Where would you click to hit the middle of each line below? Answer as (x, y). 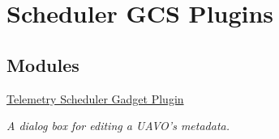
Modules (43, 64)
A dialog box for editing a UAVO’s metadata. (118, 126)
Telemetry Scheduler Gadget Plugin (95, 98)
